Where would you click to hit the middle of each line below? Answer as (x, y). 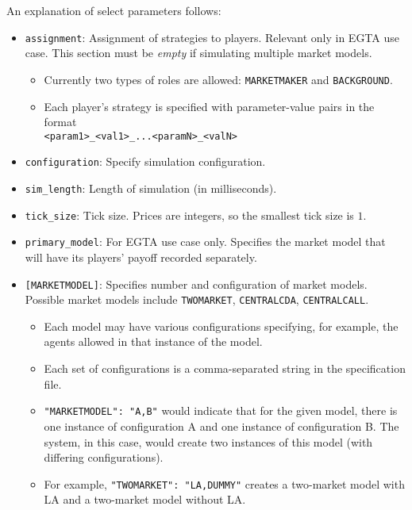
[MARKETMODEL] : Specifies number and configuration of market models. (196, 284)
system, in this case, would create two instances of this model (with (208, 441)
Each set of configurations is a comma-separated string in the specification (225, 368)
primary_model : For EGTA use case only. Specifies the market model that (205, 242)
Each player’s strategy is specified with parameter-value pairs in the (209, 106)
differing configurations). (104, 457)
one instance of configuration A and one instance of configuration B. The (221, 426)
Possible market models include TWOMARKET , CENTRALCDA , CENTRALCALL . (197, 299)
